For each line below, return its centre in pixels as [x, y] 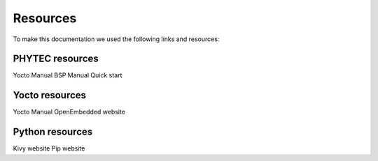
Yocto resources [50, 95]
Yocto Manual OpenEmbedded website [69, 112]
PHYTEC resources [56, 59]
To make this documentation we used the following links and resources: [116, 39]
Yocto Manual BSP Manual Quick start [68, 75]
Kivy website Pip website [49, 148]
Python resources [53, 132]
